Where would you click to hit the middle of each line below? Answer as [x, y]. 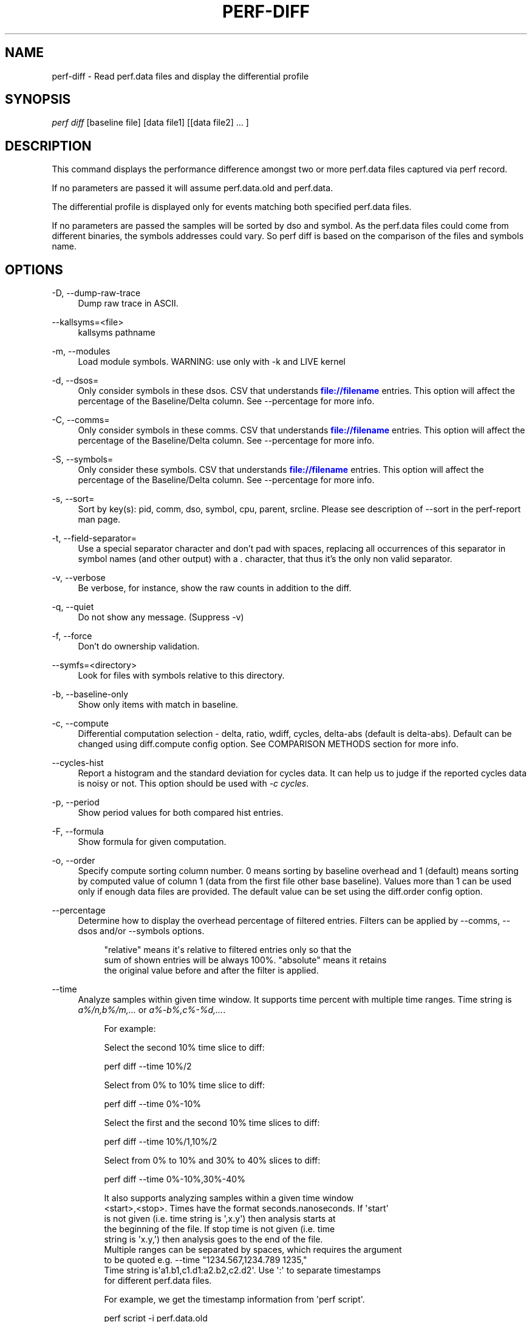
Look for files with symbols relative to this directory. [181, 676]
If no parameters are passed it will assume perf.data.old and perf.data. [193, 188]
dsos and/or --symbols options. [141, 931]
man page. [99, 520]
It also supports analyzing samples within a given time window [229, 1198]
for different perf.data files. [158, 1281]
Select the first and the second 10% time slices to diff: [212, 1123]
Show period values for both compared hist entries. [181, 813]
